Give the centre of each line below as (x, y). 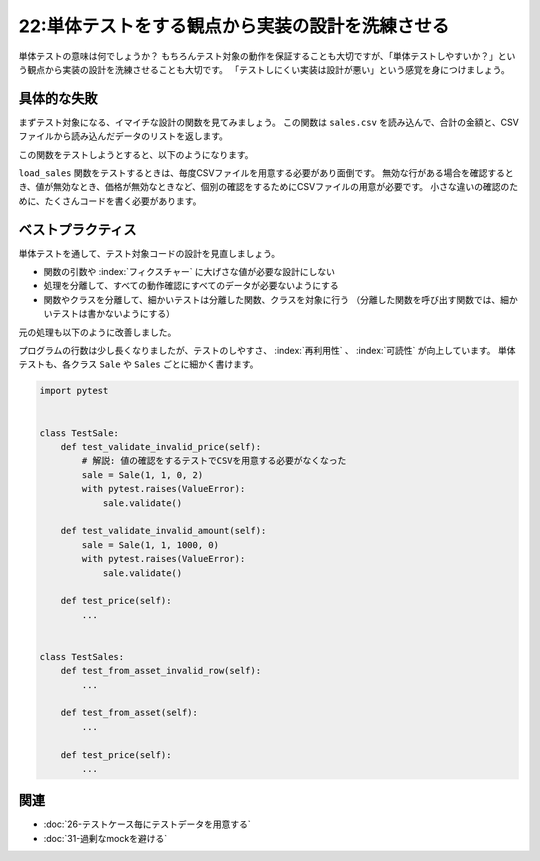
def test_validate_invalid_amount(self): (163, 531)
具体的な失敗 (58, 98)
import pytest (74, 391)
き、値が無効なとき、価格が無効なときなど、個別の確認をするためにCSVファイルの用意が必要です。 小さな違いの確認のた (268, 187)
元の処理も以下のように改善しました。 (97, 332)
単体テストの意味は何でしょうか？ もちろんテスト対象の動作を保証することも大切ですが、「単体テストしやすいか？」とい (267, 56)
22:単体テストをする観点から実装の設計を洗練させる (234, 26)
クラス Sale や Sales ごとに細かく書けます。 (164, 364)
